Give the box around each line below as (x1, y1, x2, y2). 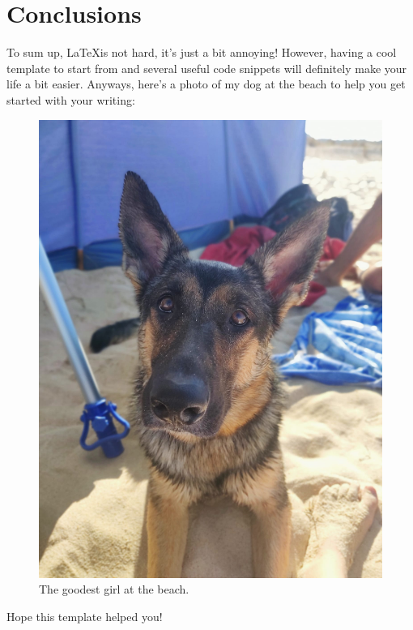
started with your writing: (6, 91, 135, 108)
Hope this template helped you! (6, 608, 163, 625)
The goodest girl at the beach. (39, 581, 189, 598)
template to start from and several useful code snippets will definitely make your (6, 59, 407, 76)
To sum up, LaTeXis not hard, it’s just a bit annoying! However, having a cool (6, 44, 397, 61)
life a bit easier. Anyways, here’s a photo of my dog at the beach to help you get (6, 75, 406, 92)
